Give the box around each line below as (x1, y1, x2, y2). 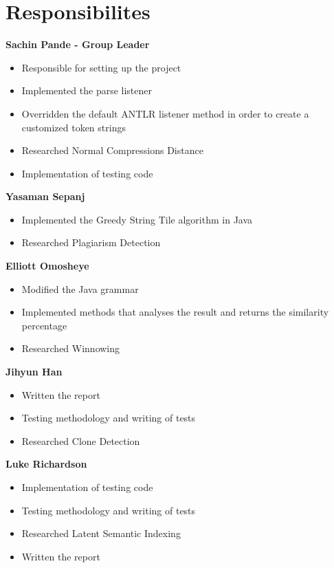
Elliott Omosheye (5, 259, 89, 273)
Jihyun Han (5, 364, 63, 379)
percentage (21, 318, 67, 332)
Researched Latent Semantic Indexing (21, 526, 181, 540)
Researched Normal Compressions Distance (21, 143, 203, 157)
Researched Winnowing (21, 341, 120, 356)
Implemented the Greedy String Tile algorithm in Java (21, 212, 253, 226)
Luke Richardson (5, 457, 87, 471)
